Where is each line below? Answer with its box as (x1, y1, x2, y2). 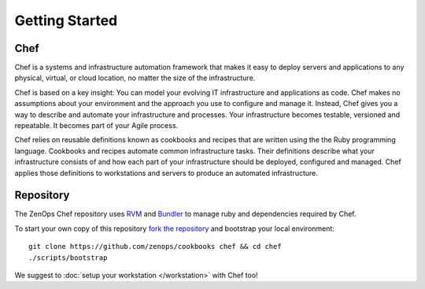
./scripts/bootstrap (28, 253, 108, 262)
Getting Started (14, 12, 118, 29)
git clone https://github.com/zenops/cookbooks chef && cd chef (28, 242, 283, 251)
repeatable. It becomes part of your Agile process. (14, 121, 179, 130)
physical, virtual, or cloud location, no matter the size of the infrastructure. (14, 73, 256, 82)
